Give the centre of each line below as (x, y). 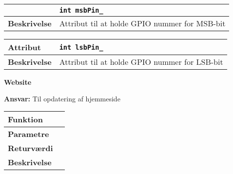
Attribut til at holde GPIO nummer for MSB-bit (142, 23)
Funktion (25, 119)
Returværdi (30, 148)
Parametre (29, 134)
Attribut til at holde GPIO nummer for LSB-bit (141, 62)
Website (18, 82)
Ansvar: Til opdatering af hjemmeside (62, 98)
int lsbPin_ (81, 47)
